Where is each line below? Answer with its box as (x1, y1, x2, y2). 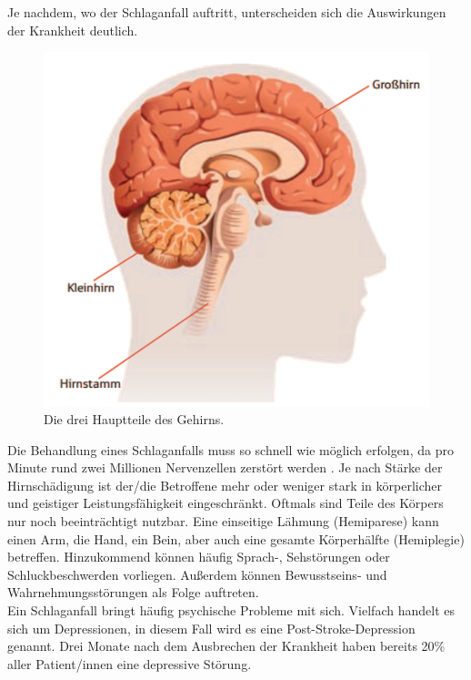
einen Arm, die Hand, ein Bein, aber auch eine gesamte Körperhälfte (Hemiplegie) (7, 529, 465, 548)
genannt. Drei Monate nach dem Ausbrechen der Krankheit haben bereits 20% (7, 636, 446, 655)
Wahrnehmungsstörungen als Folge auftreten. (7, 583, 259, 602)
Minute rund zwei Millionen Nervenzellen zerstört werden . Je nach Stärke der (7, 458, 443, 477)
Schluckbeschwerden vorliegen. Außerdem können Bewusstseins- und (7, 564, 387, 584)
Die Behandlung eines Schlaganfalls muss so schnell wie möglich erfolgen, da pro (7, 440, 454, 459)
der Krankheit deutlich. (7, 20, 138, 39)
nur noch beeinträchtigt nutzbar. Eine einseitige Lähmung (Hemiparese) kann (7, 512, 439, 531)
